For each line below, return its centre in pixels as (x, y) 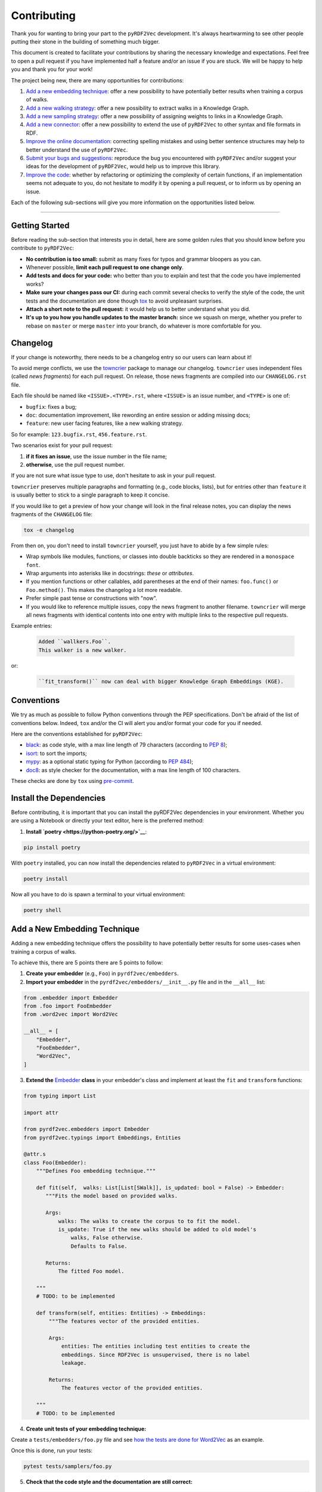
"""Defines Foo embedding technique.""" (96, 1171)
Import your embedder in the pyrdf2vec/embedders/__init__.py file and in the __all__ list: (145, 982)
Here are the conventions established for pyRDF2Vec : (77, 734)
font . (33, 565)
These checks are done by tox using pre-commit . (72, 781)
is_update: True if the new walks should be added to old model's (157, 1229)
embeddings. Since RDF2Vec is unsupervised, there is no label (156, 1354)
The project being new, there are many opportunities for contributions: (97, 80)
